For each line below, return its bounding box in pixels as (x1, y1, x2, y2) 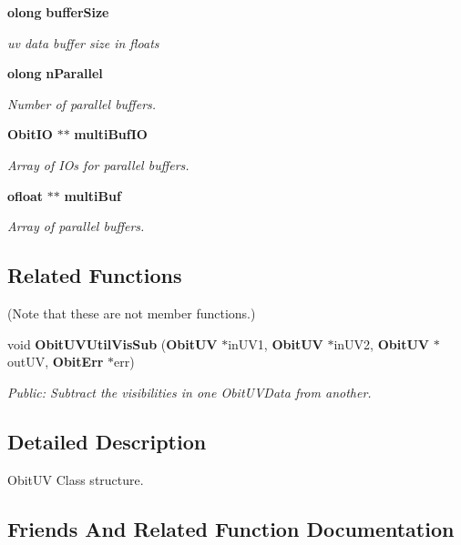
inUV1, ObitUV (228, 334, 323, 353)
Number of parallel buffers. (7, 94, 157, 113)
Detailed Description (7, 427, 207, 455)
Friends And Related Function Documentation (7, 514, 455, 542)
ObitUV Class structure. (7, 469, 144, 489)
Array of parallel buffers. (7, 217, 145, 236)
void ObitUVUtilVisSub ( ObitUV (7, 334, 218, 353)
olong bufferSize (7, 3, 109, 21)
